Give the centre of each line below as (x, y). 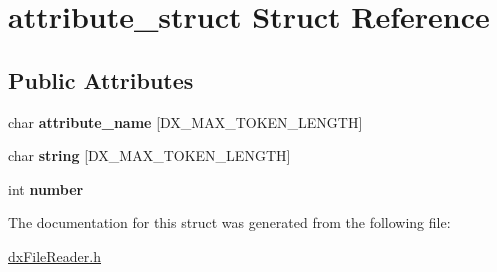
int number (46, 188)
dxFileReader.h (55, 255)
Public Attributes (101, 79)
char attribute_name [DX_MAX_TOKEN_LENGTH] (185, 121)
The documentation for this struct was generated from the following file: (229, 222)
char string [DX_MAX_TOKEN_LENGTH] (149, 155)
